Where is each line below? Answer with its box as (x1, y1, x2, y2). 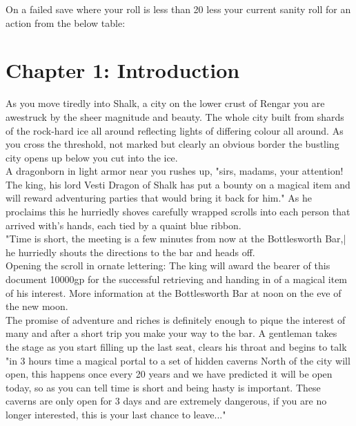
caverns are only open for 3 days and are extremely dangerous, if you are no (6, 394, 327, 408)
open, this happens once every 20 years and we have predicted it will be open (6, 367, 333, 381)
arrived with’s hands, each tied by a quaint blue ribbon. (6, 217, 241, 232)
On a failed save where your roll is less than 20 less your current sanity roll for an (6, 2, 351, 16)
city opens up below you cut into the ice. (6, 150, 178, 164)
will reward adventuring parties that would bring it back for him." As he (6, 191, 312, 205)
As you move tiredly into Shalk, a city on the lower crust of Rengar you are (6, 96, 325, 110)
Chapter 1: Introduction (6, 56, 240, 84)
